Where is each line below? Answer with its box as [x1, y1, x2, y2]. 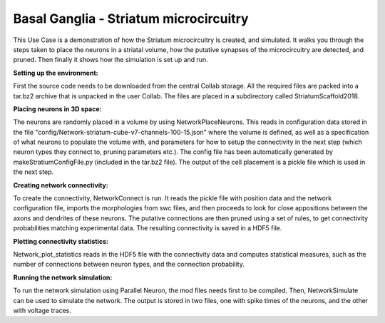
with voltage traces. [13, 306, 71, 314]
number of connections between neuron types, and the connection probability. [13, 260, 245, 269]
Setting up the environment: [13, 68, 98, 77]
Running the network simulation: [13, 273, 113, 282]
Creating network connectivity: [13, 180, 108, 189]
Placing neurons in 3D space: [13, 104, 102, 113]
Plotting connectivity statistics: [13, 237, 108, 245]
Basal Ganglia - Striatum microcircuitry [13, 11, 249, 26]
